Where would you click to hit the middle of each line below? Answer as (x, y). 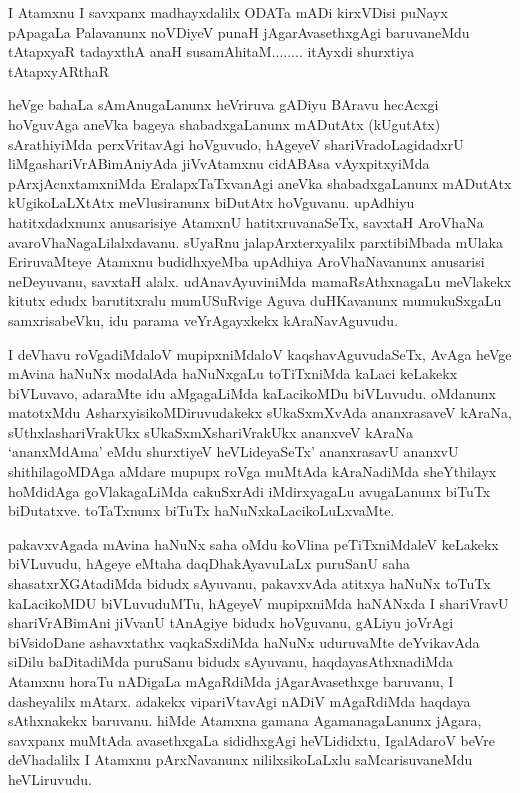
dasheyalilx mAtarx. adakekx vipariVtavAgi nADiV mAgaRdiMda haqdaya (239, 700)
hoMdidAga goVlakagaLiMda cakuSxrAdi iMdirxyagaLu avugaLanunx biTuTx (249, 490)
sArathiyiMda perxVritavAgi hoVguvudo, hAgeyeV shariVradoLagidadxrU (236, 143)
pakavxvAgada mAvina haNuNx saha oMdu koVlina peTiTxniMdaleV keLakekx (253, 543)
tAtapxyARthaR (59, 70)
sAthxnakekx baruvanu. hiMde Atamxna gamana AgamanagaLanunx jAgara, (245, 720)
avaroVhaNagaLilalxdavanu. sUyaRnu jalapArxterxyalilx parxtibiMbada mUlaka (255, 241)
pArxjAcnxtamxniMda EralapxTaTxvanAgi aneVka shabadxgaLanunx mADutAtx (260, 182)
